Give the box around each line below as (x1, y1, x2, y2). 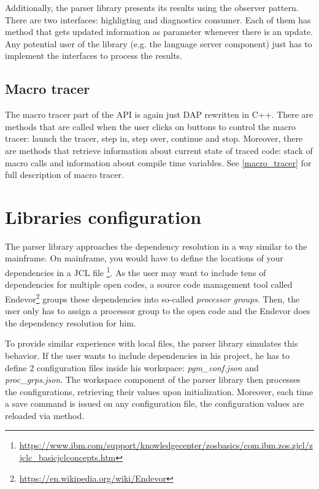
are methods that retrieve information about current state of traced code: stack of (5, 144, 313, 156)
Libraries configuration (5, 204, 202, 229)
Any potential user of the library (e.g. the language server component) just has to (5, 37, 312, 50)
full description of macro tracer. (5, 168, 124, 181)
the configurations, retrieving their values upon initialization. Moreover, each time (5, 385, 313, 398)
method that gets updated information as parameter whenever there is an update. (5, 25, 313, 38)
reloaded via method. (5, 409, 85, 422)
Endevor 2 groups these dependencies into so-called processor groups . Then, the (5, 290, 300, 305)
